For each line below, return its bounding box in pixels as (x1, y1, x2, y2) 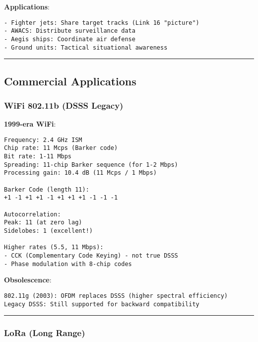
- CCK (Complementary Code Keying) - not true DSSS (4, 252, 178, 259)
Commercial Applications (4, 73, 136, 88)
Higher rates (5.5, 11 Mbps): (4, 244, 104, 251)
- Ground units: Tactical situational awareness (4, 44, 168, 51)
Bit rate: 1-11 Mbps (4, 153, 72, 160)
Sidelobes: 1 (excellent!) (4, 227, 93, 235)
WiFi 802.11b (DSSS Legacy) (4, 99, 124, 111)
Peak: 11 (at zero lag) (4, 219, 82, 226)
